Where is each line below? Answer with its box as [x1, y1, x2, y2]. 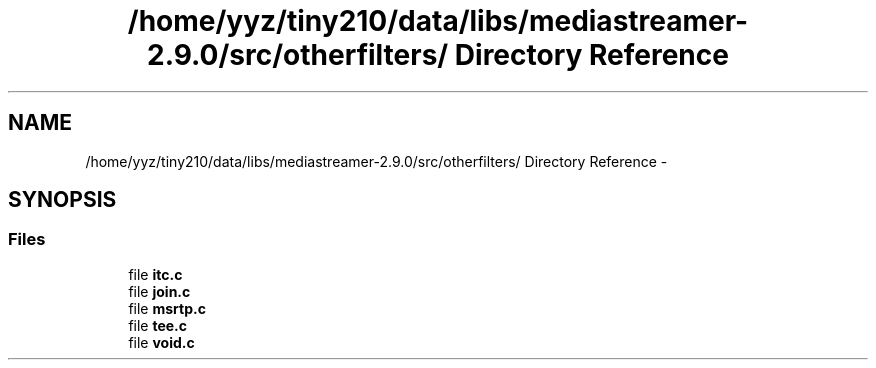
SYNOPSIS [8, 187, 117, 213]
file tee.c [128, 316, 188, 334]
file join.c [128, 282, 191, 300]
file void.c [128, 333, 195, 351]
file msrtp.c [128, 299, 206, 317]
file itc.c [128, 265, 183, 283]
